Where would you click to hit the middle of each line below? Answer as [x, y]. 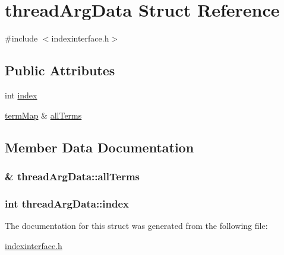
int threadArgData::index [67, 203]
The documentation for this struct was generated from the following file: [136, 225]
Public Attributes [60, 70]
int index [21, 95]
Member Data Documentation [100, 147]
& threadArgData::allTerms [72, 176]
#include [21, 38]
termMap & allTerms [43, 115]
